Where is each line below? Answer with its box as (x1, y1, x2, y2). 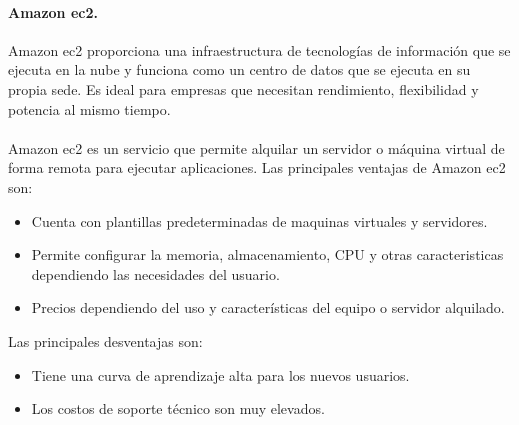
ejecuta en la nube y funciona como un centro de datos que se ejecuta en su (8, 59, 471, 80)
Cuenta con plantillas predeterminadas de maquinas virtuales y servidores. (31, 210, 488, 231)
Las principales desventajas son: (8, 330, 203, 351)
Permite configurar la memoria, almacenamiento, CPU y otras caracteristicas (31, 244, 504, 265)
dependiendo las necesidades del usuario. (31, 263, 280, 284)
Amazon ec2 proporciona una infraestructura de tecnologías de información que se (8, 39, 511, 60)
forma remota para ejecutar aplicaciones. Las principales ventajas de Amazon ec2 (8, 157, 506, 178)
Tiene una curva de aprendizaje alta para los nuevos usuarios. (31, 364, 410, 385)
